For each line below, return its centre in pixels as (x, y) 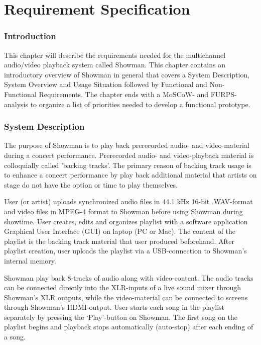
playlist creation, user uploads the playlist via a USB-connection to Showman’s (125, 251)
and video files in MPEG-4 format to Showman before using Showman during (123, 211)
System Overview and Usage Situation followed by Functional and (106, 84)
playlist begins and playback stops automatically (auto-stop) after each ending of (129, 327)
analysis (16, 104)
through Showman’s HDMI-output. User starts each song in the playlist (114, 307)
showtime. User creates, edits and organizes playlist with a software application (126, 221)
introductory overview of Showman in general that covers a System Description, (127, 74)
